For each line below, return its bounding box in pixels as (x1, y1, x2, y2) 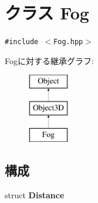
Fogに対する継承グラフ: (5, 54, 94, 66)
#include (5, 38, 39, 46)
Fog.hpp (53, 38, 83, 46)
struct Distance (5, 188, 65, 201)
